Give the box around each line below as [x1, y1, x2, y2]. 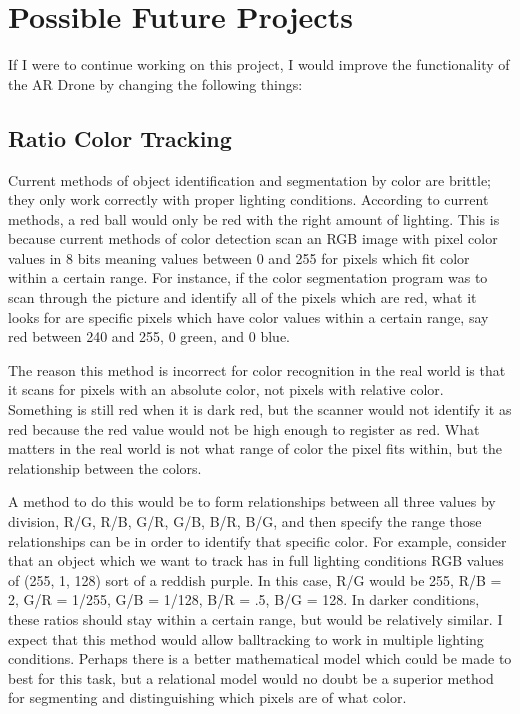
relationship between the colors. [8, 457, 202, 478]
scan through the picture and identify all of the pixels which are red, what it [8, 287, 477, 308]
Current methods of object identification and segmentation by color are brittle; [8, 169, 491, 190]
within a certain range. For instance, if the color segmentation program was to [8, 267, 488, 288]
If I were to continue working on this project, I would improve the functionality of [8, 54, 510, 75]
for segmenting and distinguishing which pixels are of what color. [8, 687, 407, 708]
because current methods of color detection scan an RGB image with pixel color [8, 228, 498, 249]
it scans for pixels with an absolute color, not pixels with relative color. [8, 379, 444, 400]
